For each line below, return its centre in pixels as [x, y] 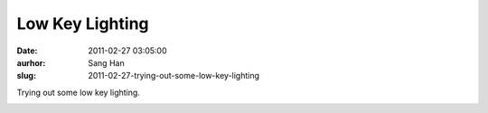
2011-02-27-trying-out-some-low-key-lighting [174, 76]
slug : [26, 76]
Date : [27, 51]
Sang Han [107, 62]
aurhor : [31, 62]
